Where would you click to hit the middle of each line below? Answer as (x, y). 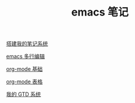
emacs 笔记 (100, 12)
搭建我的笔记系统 (27, 44)
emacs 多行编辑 (26, 57)
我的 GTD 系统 (24, 94)
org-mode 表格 (24, 82)
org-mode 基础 (24, 69)
